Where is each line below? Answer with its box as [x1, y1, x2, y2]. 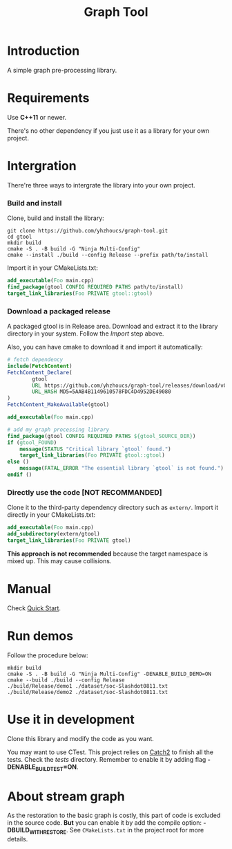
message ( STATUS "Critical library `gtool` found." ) [19, 446, 171, 453]
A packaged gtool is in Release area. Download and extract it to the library [7, 322, 218, 331]
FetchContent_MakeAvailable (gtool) [7, 401, 110, 408]
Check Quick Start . [7, 603, 61, 612]
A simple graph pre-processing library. [7, 66, 117, 74]
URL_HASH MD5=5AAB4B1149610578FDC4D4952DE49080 [32, 388, 171, 395]
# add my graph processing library [7, 426, 110, 433]
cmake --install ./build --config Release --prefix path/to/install [7, 252, 209, 259]
